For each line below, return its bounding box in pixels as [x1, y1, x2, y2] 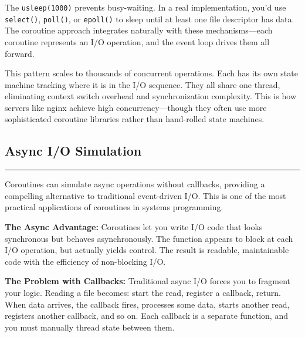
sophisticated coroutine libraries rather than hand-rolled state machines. [5, 113, 265, 125]
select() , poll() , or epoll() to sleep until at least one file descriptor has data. [5, 12, 294, 25]
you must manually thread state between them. [5, 321, 175, 333]
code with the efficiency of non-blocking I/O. [5, 255, 166, 267]
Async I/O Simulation [5, 141, 142, 160]
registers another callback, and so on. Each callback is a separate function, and [5, 309, 288, 322]
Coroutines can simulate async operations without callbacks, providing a [5, 178, 265, 190]
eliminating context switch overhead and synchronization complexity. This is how [5, 90, 296, 102]
